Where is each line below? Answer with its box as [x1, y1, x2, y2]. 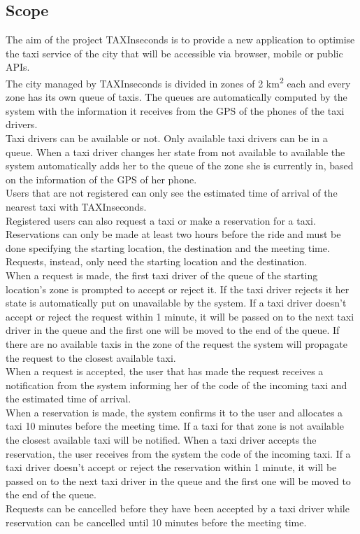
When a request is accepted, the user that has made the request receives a [6, 364, 324, 379]
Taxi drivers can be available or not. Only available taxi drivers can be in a [6, 131, 328, 146]
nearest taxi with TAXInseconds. [6, 199, 147, 213]
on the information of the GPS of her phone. [6, 171, 197, 186]
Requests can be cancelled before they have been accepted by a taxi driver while [6, 501, 350, 516]
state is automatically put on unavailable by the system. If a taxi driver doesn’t [6, 295, 347, 310]
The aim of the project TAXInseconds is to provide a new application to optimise [6, 32, 355, 47]
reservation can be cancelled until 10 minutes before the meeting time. [6, 514, 307, 529]
